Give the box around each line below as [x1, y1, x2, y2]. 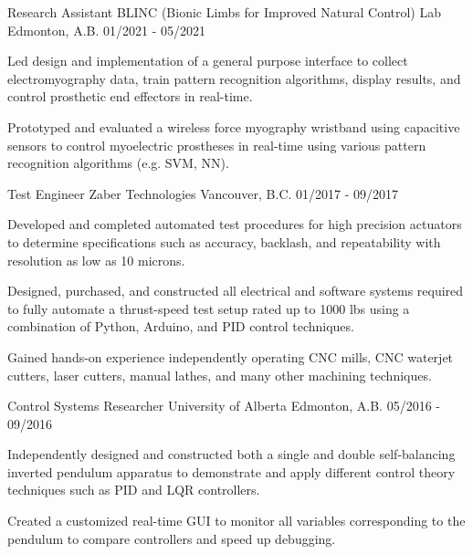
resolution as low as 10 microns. [7, 250, 185, 269]
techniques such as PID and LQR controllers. [7, 480, 260, 499]
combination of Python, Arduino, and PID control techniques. [7, 317, 354, 336]
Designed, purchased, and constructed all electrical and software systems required [7, 281, 464, 300]
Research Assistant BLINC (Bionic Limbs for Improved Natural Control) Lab [7, 3, 442, 21]
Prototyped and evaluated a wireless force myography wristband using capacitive [7, 117, 460, 136]
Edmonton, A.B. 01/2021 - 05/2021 [7, 20, 206, 39]
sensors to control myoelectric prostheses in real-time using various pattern [7, 135, 426, 154]
